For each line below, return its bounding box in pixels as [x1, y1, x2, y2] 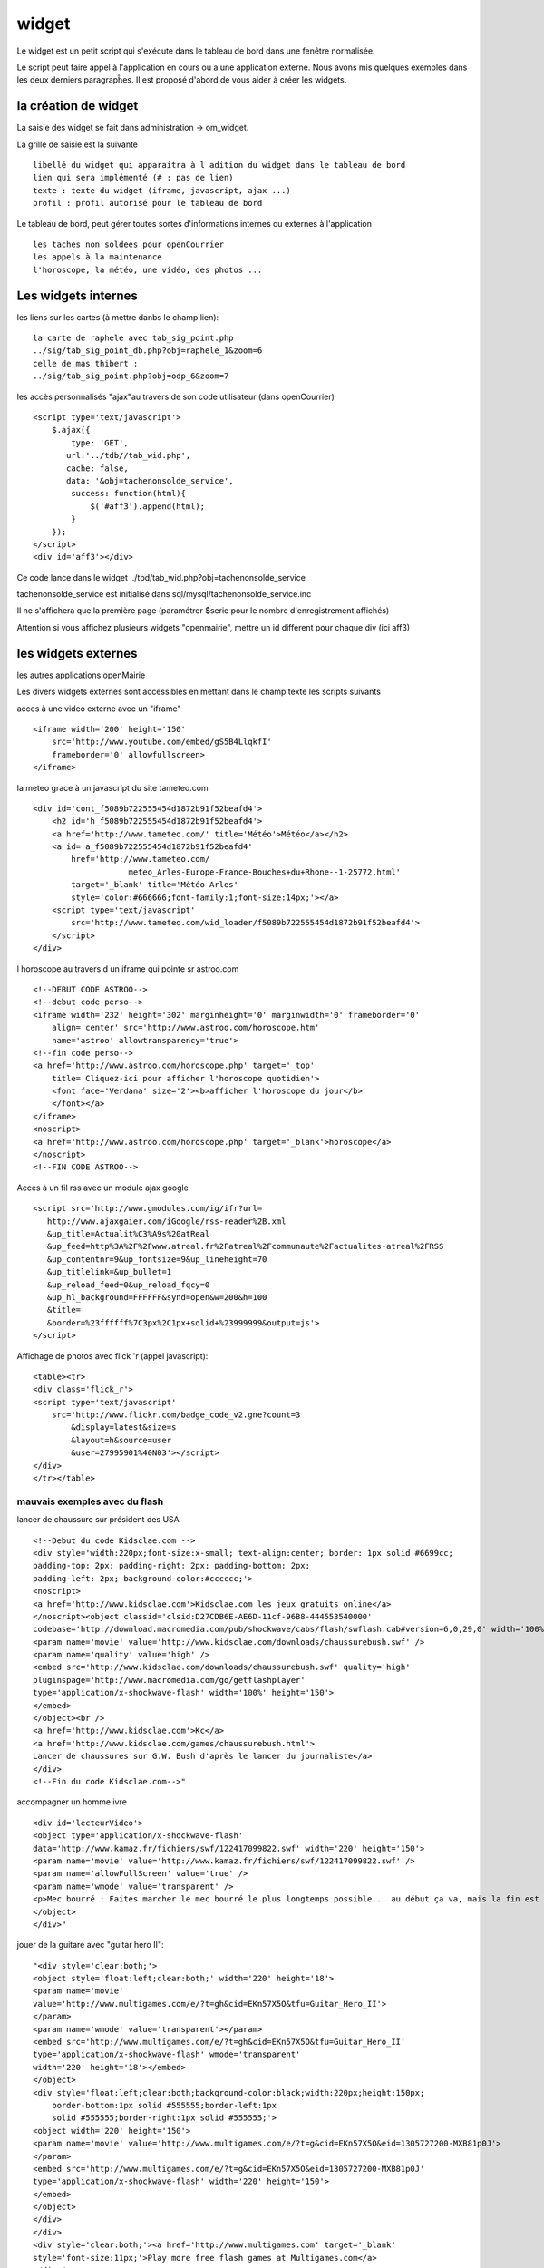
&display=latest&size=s [71, 1422, 177, 1432]
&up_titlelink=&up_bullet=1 [46, 1266, 172, 1277]
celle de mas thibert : [33, 358, 139, 368]
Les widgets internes [16, 288, 138, 303]
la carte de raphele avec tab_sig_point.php [33, 333, 235, 344]
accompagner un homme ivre [16, 1796, 127, 1807]
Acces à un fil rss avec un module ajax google [16, 1182, 189, 1193]
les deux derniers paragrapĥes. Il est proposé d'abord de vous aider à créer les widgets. [16, 74, 347, 85]
